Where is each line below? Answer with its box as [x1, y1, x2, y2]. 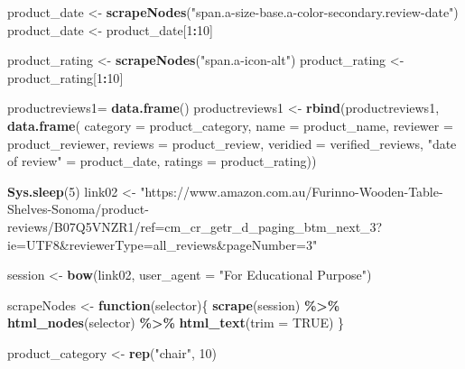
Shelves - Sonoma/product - [7, 199, 149, 218]
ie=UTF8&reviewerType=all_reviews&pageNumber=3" [7, 235, 318, 254]
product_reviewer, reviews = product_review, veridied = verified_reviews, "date [7, 134, 457, 152]
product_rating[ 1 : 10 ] [7, 68, 124, 87]
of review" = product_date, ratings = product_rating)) [7, 152, 317, 171]
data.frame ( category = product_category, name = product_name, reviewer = [7, 115, 453, 134]
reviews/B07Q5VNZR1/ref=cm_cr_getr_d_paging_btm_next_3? [7, 217, 383, 235]
